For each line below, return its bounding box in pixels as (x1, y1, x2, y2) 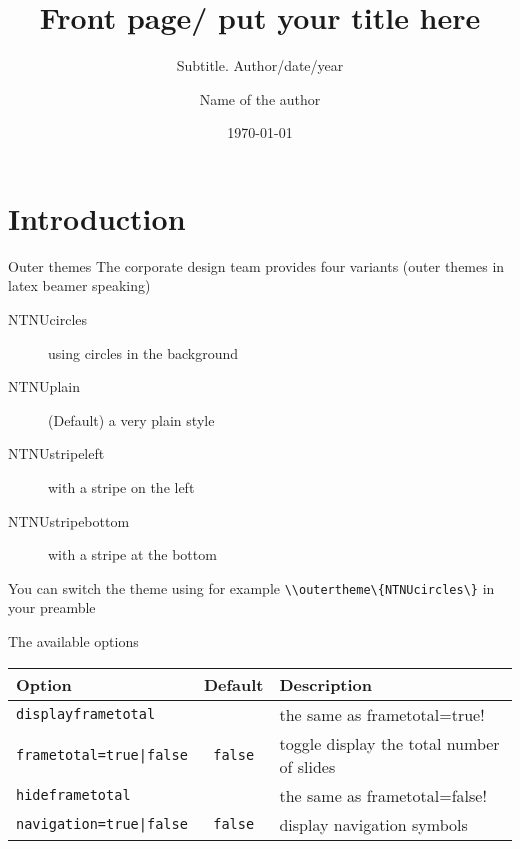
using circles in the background (48, 342, 239, 363)
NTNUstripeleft (8, 443, 105, 464)
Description (279, 672, 373, 696)
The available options (8, 631, 139, 652)
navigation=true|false (16, 816, 188, 833)
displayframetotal (16, 706, 156, 723)
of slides (279, 754, 336, 778)
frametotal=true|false (16, 746, 188, 763)
